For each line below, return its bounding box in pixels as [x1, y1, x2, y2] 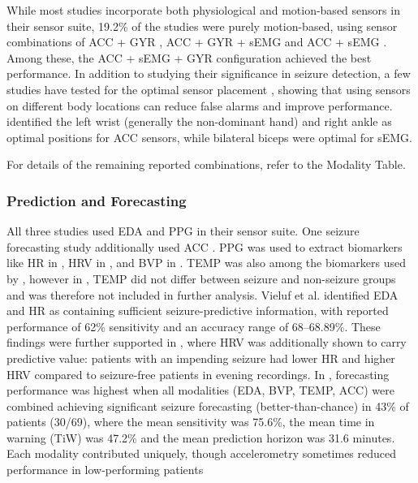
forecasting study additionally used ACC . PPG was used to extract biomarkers [6, 238, 403, 255]
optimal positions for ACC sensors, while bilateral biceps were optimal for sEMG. [6, 128, 412, 145]
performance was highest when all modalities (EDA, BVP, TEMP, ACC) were [6, 382, 394, 399]
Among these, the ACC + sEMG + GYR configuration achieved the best [6, 49, 372, 66]
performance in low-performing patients [6, 461, 204, 478]
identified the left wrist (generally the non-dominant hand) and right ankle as [6, 113, 392, 130]
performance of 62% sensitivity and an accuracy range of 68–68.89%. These [6, 317, 381, 334]
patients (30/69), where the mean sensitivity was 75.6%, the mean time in [6, 413, 375, 430]
